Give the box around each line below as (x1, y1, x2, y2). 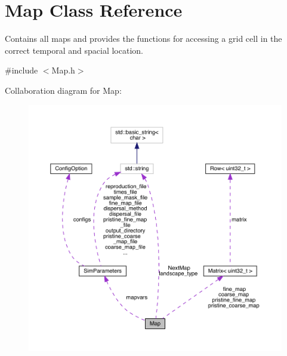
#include (5, 64, 38, 76)
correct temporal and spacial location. (5, 44, 143, 56)
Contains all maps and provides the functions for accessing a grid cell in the (5, 32, 282, 45)
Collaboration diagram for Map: (5, 84, 122, 96)
